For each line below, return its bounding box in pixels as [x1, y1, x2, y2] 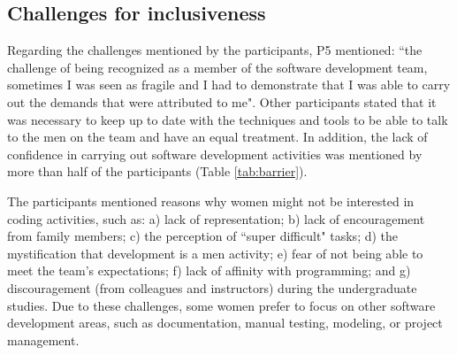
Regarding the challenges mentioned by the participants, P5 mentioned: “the [7, 41, 423, 59]
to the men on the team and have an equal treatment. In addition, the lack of [7, 127, 428, 146]
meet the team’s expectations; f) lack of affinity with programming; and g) [7, 261, 411, 280]
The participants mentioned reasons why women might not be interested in [7, 191, 415, 210]
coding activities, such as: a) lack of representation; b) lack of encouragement [7, 209, 425, 228]
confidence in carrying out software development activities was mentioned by [7, 144, 423, 163]
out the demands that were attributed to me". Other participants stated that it [7, 92, 437, 111]
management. [7, 330, 80, 349]
